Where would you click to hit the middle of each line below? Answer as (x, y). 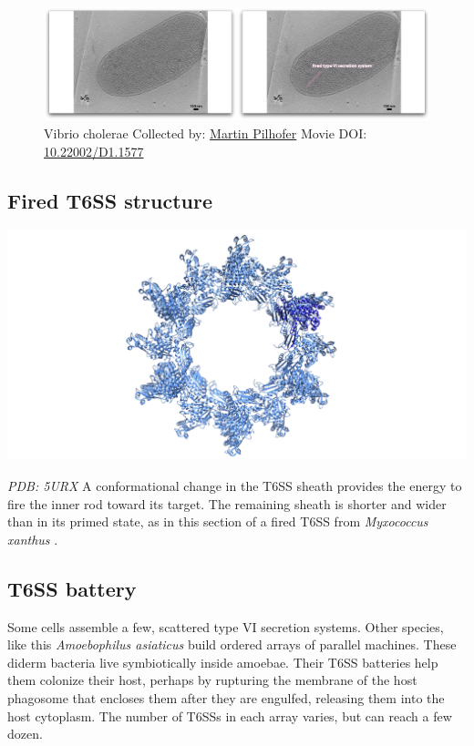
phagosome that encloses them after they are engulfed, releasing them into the (226, 697)
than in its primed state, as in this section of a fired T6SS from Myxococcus (218, 521)
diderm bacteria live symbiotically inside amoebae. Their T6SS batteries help (223, 662)
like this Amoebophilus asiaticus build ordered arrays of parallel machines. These (232, 644)
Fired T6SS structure (110, 200)
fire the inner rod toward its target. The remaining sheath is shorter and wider (227, 503)
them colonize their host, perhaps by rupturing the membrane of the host (212, 680)
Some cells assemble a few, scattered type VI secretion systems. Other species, (226, 626)
